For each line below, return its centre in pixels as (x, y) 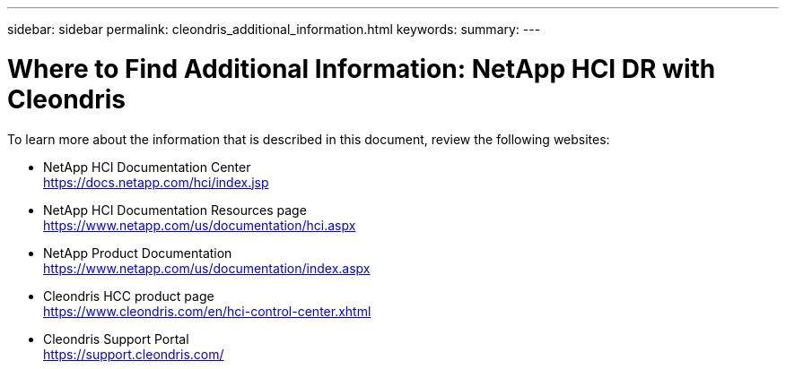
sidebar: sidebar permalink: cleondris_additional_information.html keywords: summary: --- (274, 29)
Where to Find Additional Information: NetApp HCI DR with (362, 69)
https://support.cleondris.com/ (134, 354)
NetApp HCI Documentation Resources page (175, 210)
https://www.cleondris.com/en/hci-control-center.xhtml (207, 311)
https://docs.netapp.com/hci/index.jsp (156, 182)
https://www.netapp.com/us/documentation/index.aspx (207, 268)
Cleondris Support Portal (116, 339)
